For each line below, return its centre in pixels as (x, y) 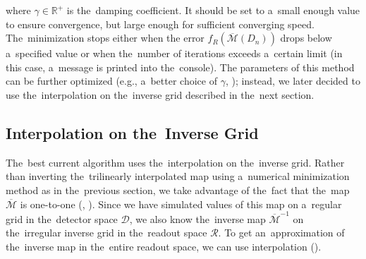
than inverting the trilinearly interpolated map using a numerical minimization (178, 176)
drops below (306, 38)
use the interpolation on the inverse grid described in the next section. (160, 94)
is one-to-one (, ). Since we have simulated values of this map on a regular (181, 204)
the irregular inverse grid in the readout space (106, 233)
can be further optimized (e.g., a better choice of (111, 81)
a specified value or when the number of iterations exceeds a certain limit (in (174, 53)
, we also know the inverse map (197, 218)
